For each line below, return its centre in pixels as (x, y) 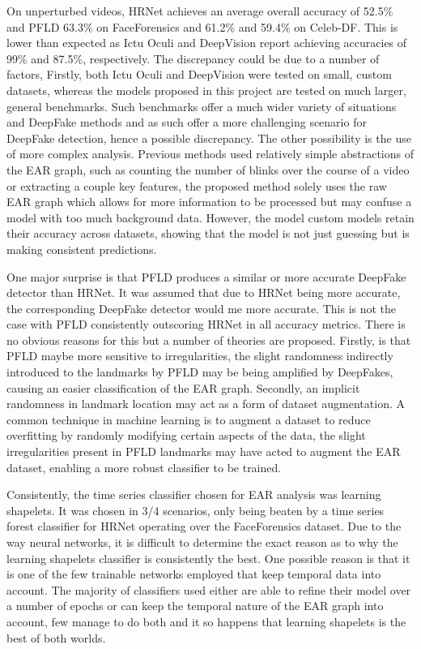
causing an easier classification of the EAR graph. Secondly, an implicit (183, 387)
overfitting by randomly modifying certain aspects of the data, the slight (186, 435)
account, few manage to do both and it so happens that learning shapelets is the (206, 621)
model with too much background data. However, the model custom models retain (210, 217)
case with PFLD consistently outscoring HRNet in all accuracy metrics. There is (206, 324)
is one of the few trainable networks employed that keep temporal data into (194, 574)
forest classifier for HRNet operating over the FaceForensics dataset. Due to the (204, 526)
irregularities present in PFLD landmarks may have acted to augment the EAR (204, 451)
